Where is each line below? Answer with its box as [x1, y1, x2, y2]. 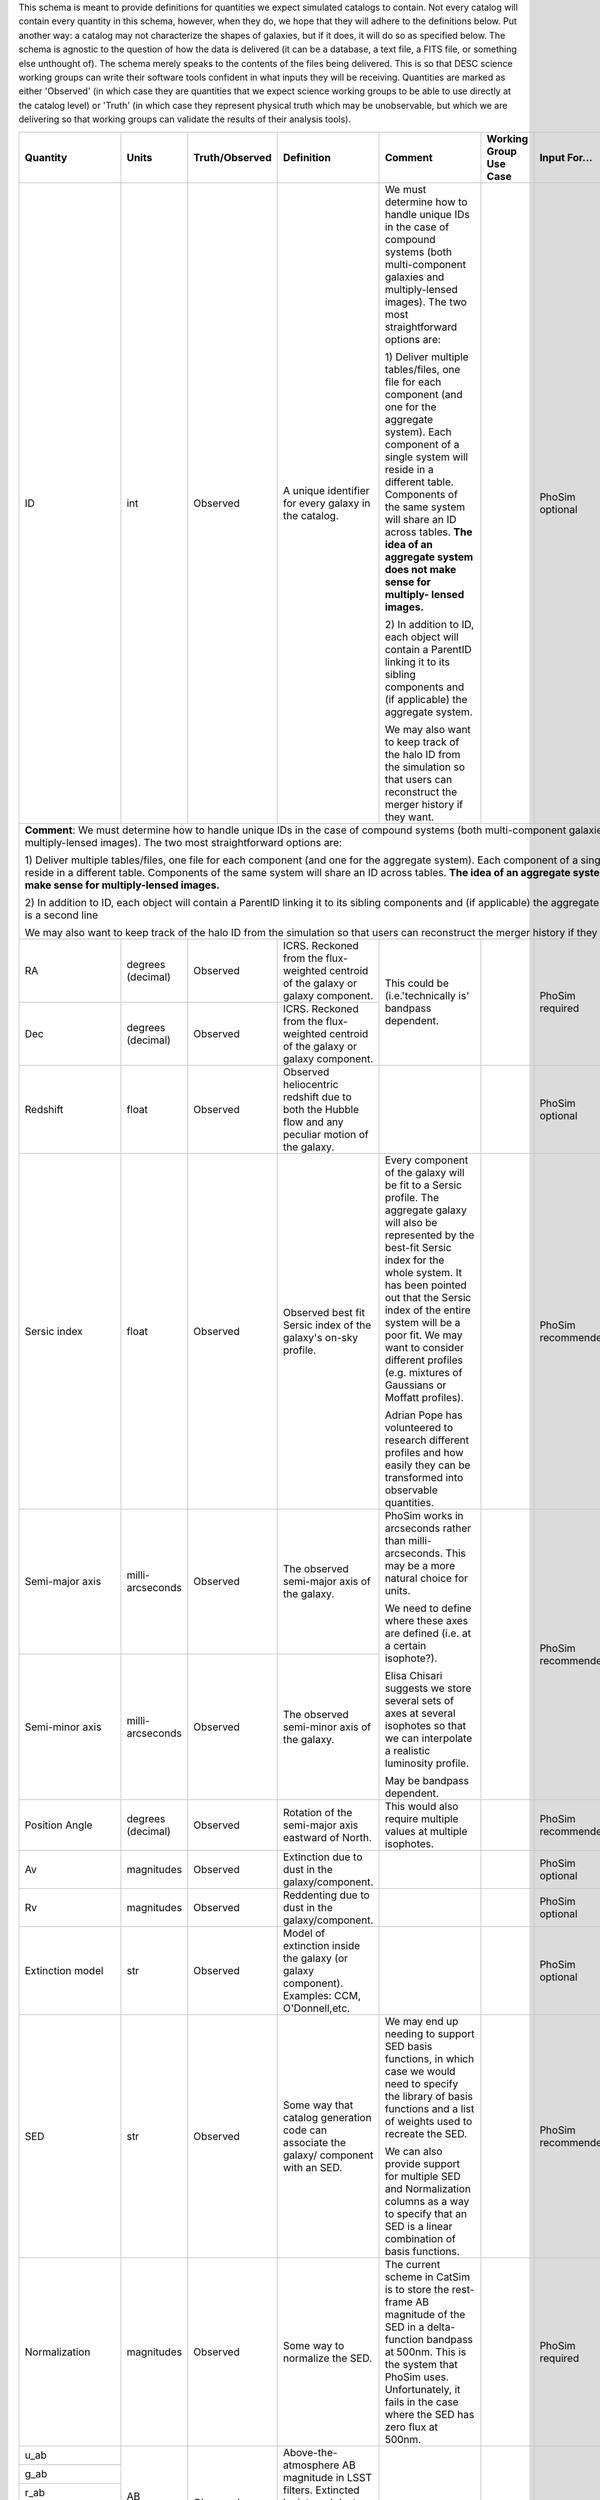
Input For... [539, 150, 593, 164]
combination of [384, 2231, 456, 2245]
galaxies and [384, 270, 445, 284]
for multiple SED [384, 2169, 462, 2183]
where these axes [384, 1613, 469, 1627]
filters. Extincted [282, 2483, 360, 2497]
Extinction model [24, 1963, 104, 1977]
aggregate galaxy [384, 1203, 467, 1217]
